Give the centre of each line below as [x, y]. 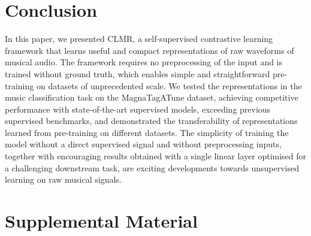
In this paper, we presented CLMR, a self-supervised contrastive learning [139, 39]
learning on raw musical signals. [63, 179]
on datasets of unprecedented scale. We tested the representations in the [169, 85]
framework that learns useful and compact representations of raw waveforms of [150, 50]
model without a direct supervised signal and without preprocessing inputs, [143, 144]
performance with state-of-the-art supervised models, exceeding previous [138, 109]
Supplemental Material [101, 221]
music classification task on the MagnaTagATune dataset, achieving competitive [152, 97]
